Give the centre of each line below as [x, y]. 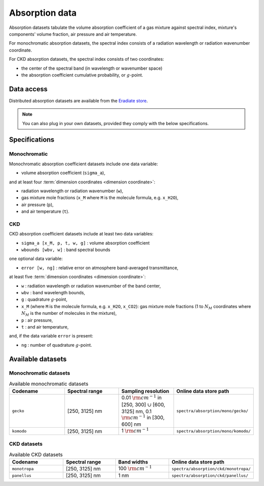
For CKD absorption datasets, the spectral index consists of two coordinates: [87, 59]
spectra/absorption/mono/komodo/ [214, 431]
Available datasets [38, 359]
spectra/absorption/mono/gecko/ [212, 411]
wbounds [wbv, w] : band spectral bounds [66, 250]
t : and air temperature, [45, 327]
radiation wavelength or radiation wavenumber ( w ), [72, 191]
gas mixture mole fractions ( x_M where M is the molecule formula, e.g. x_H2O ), [100, 198]
